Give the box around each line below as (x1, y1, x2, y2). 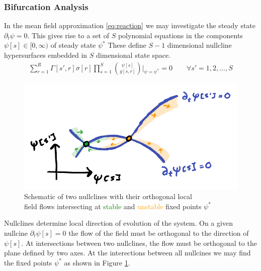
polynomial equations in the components (118, 30, 243, 40)
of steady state (50, 40, 96, 50)
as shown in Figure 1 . (64, 257, 130, 267)
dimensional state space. (96, 50, 171, 60)
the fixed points (4, 257, 52, 267)
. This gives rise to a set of (27, 30, 110, 40)
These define (108, 40, 146, 50)
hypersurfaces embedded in (4, 50, 88, 60)
